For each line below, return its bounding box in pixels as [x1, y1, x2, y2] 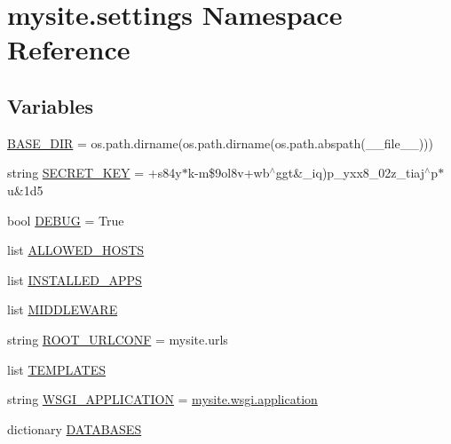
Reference [7, 31, 131, 67]
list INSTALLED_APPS [7, 270, 142, 289]
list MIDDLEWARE [7, 300, 118, 319]
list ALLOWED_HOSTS [7, 241, 145, 259]
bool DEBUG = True [7, 210, 124, 229]
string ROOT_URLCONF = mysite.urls [7, 329, 228, 348]
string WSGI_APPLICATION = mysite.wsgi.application [7, 390, 318, 408]
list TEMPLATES [7, 360, 106, 378]
